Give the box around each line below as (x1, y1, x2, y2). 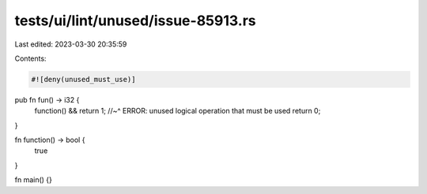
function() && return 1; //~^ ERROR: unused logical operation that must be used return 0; (34, 106, 321, 116)
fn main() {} (14, 175, 53, 185)
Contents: (14, 54, 47, 63)
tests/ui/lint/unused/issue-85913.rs (14, 12, 256, 29)
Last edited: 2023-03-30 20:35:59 (14, 39, 127, 49)
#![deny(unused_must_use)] (31, 75, 136, 84)
